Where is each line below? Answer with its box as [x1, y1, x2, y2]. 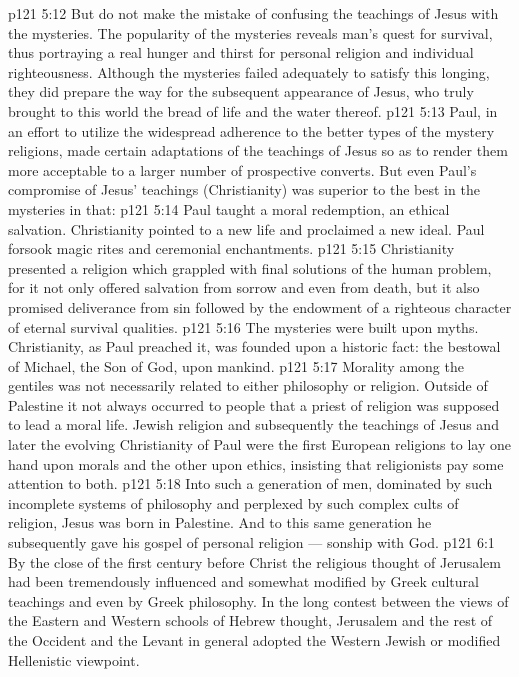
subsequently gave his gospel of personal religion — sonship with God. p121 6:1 [8, 532, 495, 553]
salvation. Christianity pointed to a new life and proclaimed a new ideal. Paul [8, 218, 485, 239]
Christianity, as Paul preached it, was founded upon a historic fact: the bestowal [8, 336, 501, 357]
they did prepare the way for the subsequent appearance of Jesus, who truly [8, 81, 474, 102]
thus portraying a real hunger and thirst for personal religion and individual [8, 42, 474, 63]
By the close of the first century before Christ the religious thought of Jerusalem [8, 551, 501, 572]
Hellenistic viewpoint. [8, 649, 140, 670]
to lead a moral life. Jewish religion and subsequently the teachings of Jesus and [8, 414, 499, 435]
